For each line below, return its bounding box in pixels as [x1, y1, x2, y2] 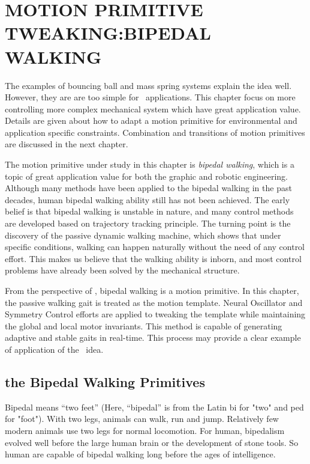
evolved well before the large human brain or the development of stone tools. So [5, 436, 299, 448]
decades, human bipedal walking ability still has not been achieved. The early [5, 193, 290, 206]
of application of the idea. [5, 343, 104, 355]
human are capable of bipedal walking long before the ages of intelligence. [5, 448, 276, 460]
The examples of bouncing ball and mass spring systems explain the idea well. [5, 79, 292, 91]
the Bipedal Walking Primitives [5, 372, 205, 391]
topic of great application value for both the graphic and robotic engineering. [5, 169, 288, 182]
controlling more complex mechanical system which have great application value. [5, 102, 301, 115]
